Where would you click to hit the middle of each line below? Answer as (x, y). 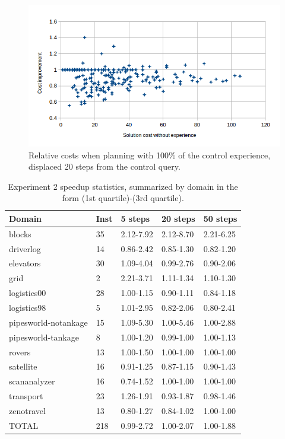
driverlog (25, 248)
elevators (25, 263)
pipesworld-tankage (44, 337)
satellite (23, 366)
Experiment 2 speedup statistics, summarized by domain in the (123, 186)
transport (26, 396)
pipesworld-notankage (48, 322)
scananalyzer (32, 381)
